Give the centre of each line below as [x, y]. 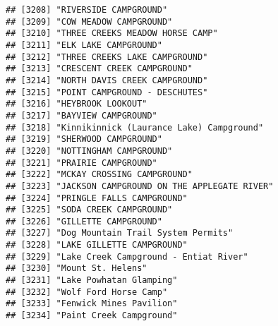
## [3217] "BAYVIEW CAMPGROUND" [81, 115]
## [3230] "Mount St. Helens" [77, 268]
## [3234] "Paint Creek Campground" [92, 316]
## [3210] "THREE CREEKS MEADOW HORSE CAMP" [112, 34]
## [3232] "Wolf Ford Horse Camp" [87, 292]
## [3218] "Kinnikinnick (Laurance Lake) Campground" [135, 127]
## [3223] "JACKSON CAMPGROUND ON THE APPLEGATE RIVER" [140, 186]
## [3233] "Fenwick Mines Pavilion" [92, 304]
